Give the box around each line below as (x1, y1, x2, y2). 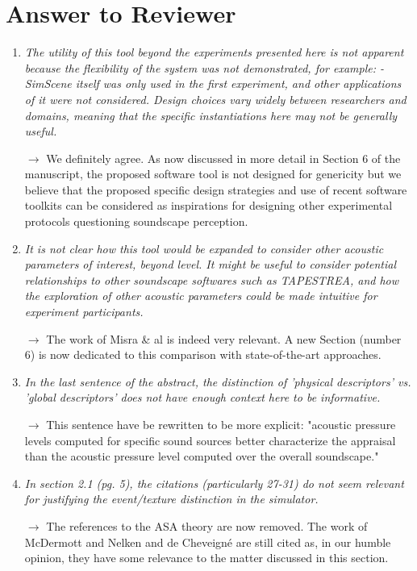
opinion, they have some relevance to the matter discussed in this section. (24, 549, 389, 566)
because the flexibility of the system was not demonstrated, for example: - (24, 59, 385, 76)
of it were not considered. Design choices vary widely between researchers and (24, 90, 407, 107)
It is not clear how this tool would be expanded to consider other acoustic (24, 240, 384, 256)
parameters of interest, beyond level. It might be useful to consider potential (24, 256, 397, 273)
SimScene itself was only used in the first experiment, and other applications (24, 75, 402, 92)
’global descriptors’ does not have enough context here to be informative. (24, 389, 381, 406)
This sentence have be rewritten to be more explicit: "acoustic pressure (46, 416, 396, 432)
